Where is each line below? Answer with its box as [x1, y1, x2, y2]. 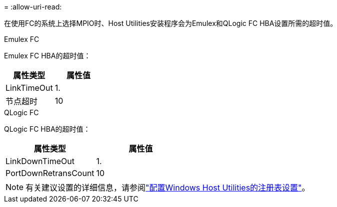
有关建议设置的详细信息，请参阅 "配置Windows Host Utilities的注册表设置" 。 [25, 183, 310, 193]
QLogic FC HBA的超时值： [4, 125, 90, 133]
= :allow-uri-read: [4, 2, 62, 11]
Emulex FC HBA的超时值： [4, 51, 91, 60]
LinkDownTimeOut [5, 156, 74, 166]
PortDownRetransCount [5, 168, 94, 178]
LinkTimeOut [5, 83, 53, 93]
